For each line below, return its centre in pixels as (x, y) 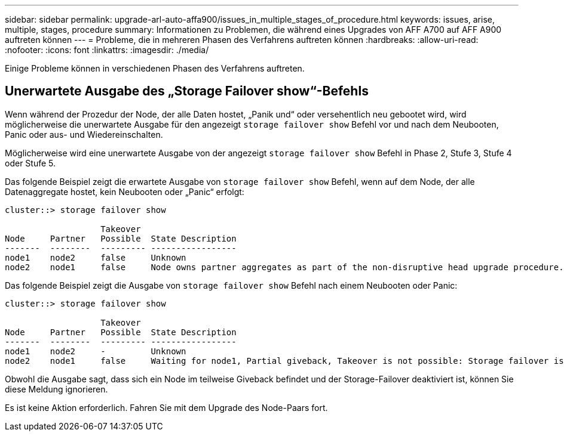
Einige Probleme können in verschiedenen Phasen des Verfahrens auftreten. (155, 68)
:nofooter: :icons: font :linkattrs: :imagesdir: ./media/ (107, 50)
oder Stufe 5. (30, 163)
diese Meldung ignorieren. (56, 389)
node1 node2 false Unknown (96, 257)
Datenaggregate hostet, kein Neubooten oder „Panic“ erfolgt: (125, 191)
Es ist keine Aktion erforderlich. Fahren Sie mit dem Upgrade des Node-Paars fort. (166, 407)
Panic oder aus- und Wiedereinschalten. (84, 134)
